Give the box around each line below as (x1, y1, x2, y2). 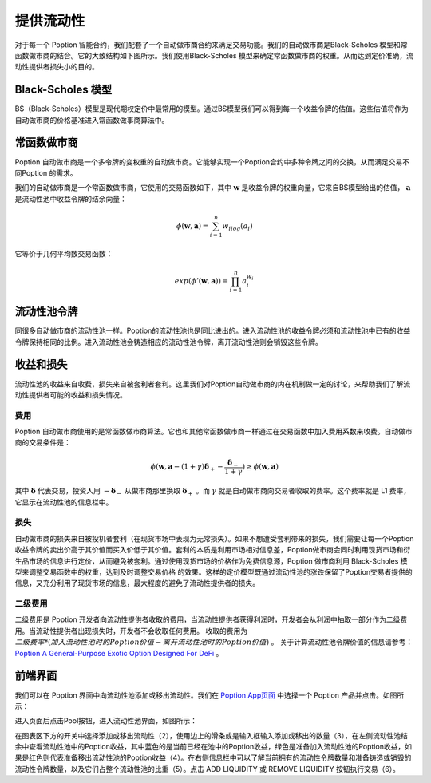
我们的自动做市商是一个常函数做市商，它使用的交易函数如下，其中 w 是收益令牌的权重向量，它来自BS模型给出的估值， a (14, 183, 411, 192)
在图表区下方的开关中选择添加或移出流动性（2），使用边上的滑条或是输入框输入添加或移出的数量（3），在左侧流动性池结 (14, 730, 409, 740)
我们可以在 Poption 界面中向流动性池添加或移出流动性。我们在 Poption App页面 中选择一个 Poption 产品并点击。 (14, 690, 383, 700)
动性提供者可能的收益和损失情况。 (14, 390, 127, 399)
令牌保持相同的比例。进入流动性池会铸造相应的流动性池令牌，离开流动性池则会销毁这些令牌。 (14, 337, 322, 346)
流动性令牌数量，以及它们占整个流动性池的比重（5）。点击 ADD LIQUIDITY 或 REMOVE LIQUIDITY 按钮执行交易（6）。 (14, 764, 401, 773)
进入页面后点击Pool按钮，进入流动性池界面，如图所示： (14, 716, 198, 726)
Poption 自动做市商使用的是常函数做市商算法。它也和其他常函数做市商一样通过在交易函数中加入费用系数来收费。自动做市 (14, 427, 413, 437)
